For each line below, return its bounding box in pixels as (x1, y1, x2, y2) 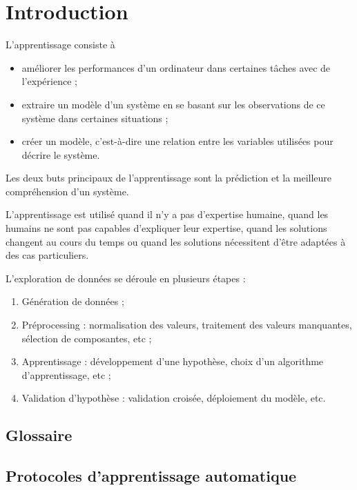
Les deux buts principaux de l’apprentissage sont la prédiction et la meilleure (6, 170, 332, 185)
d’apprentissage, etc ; (21, 367, 111, 382)
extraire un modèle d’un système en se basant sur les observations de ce (21, 97, 325, 111)
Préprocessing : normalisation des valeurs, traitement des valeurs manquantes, (21, 317, 352, 332)
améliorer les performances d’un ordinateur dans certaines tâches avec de (21, 60, 331, 75)
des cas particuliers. (6, 248, 89, 262)
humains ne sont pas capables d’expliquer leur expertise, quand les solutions (6, 221, 327, 235)
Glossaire (6, 424, 73, 446)
